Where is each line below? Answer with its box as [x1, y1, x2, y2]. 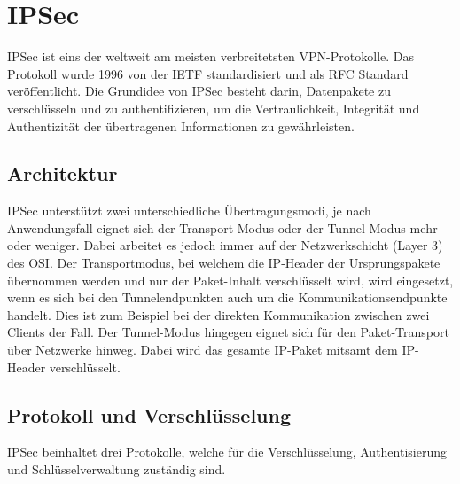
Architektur [7, 160, 118, 187]
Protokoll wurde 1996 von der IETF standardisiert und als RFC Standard [7, 64, 409, 82]
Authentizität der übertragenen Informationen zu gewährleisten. [7, 116, 355, 135]
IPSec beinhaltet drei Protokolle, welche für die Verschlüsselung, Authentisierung [7, 442, 447, 461]
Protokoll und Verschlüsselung [7, 401, 292, 428]
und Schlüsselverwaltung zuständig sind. [7, 460, 226, 479]
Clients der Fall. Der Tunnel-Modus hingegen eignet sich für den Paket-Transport [7, 323, 449, 341]
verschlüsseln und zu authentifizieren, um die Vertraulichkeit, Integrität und [7, 98, 420, 117]
